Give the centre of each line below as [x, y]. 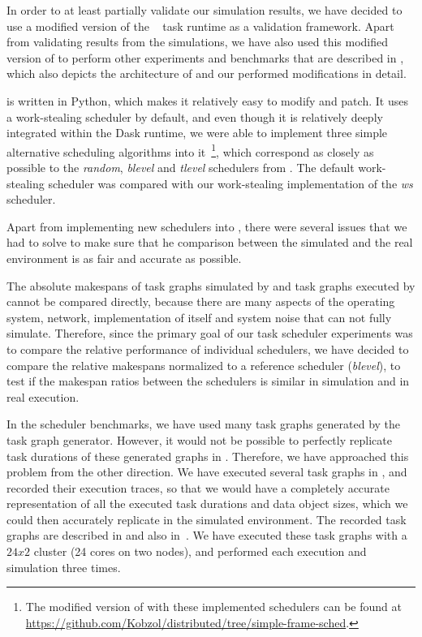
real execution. [43, 396]
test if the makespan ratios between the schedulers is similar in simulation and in [208, 381]
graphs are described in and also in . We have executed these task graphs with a [207, 535]
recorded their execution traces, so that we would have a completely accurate [198, 487]
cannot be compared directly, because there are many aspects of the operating [201, 301]
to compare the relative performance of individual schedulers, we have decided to [208, 349]
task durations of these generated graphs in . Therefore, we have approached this [208, 456]
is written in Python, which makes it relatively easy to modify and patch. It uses [207, 100]
